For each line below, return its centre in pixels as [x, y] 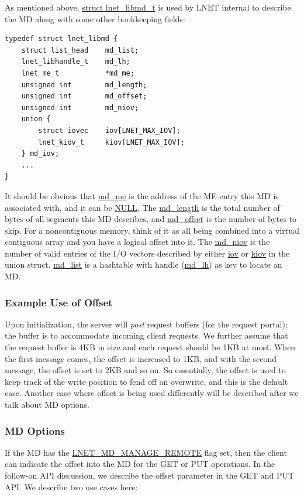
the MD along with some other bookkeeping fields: [95, 18]
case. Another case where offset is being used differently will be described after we [152, 393]
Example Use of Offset [59, 302]
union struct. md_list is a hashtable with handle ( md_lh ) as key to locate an [144, 264]
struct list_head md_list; [80, 50]
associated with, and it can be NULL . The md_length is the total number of [142, 207]
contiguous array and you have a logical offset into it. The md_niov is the [137, 242]
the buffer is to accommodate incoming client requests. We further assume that [146, 335]
